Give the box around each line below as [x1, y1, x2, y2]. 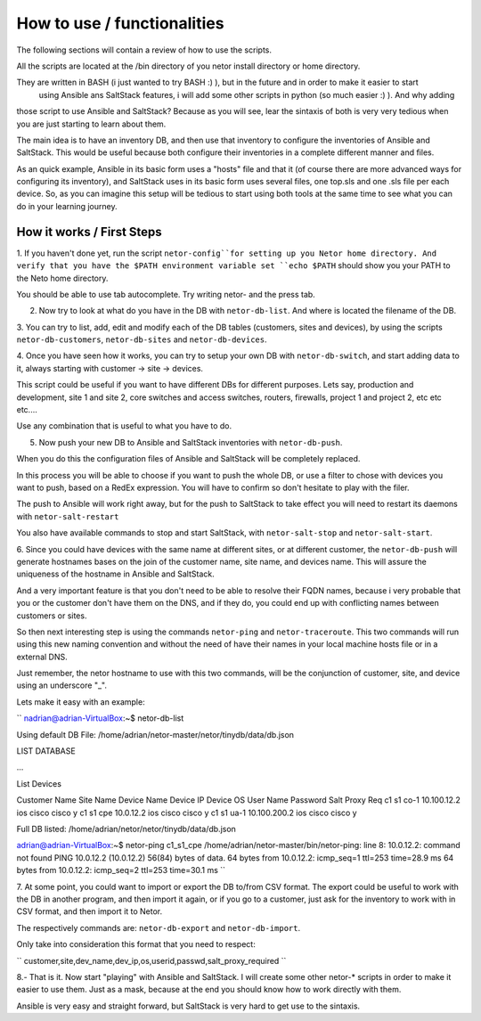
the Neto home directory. [16, 273, 109, 283]
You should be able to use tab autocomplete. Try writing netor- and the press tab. [16, 289, 315, 299]
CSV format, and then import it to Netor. [16, 906, 163, 917]
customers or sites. [16, 610, 87, 621]
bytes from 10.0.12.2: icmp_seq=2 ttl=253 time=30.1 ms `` [16, 865, 226, 876]
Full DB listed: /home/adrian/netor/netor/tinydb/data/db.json [16, 823, 236, 834]
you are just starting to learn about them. [16, 118, 167, 129]
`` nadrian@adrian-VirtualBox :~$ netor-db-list [16, 713, 184, 723]
